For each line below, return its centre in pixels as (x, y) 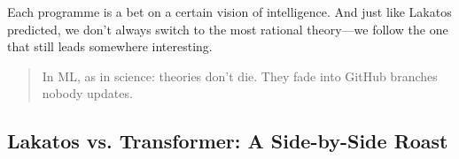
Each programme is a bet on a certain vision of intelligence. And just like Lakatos (229, 11)
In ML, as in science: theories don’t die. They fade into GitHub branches (240, 76)
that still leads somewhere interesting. (110, 46)
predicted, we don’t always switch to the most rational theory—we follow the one (228, 29)
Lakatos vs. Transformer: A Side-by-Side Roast (228, 141)
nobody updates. (87, 93)
